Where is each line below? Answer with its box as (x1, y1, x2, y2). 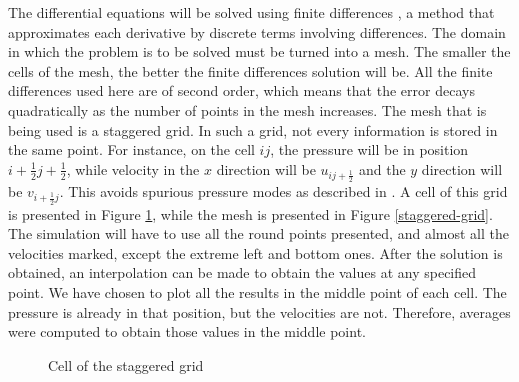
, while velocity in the (66, 158, 200, 179)
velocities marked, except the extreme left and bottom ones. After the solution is (8, 242, 503, 263)
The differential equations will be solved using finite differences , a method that (8, 2, 495, 22)
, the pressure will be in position (270, 139, 469, 160)
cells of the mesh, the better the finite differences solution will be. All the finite (8, 60, 493, 81)
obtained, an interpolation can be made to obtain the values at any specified (8, 262, 477, 283)
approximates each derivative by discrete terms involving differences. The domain (8, 21, 506, 42)
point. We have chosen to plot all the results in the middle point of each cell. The (8, 281, 507, 302)
